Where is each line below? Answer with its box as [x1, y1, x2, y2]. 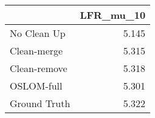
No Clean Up [10, 26, 66, 40]
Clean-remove [10, 61, 67, 75]
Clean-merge [10, 44, 63, 57]
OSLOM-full [10, 79, 63, 93]
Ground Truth [10, 96, 71, 110]
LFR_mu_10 [80, 8, 146, 22]
